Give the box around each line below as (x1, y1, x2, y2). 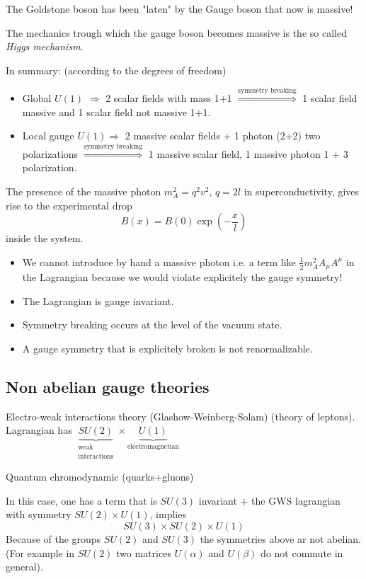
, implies (149, 507, 186, 522)
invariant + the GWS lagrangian (198, 493, 341, 508)
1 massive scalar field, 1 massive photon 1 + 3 (148, 146, 348, 161)
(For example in (6, 545, 75, 560)
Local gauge (22, 128, 74, 143)
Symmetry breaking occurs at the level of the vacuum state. (22, 317, 282, 332)
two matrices (116, 545, 171, 560)
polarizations (22, 146, 79, 161)
